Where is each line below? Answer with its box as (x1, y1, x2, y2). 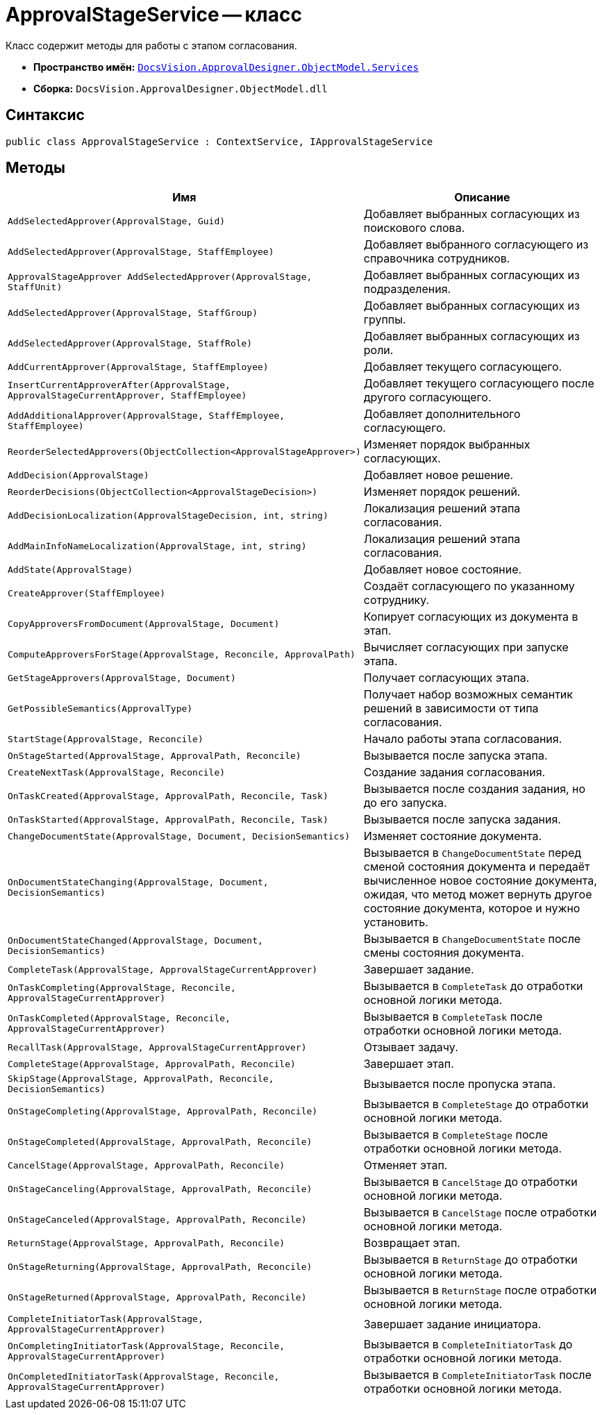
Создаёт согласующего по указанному (363, 579, 575, 594)
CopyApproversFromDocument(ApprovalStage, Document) (8, 618, 280, 629)
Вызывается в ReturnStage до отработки (363, 1253, 578, 1267)
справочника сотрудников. (363, 251, 510, 266)
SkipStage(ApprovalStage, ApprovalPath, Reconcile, (8, 1073, 274, 1085)
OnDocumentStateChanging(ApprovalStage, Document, (8, 877, 269, 888)
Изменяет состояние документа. (363, 829, 542, 844)
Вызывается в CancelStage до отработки (363, 1175, 578, 1189)
